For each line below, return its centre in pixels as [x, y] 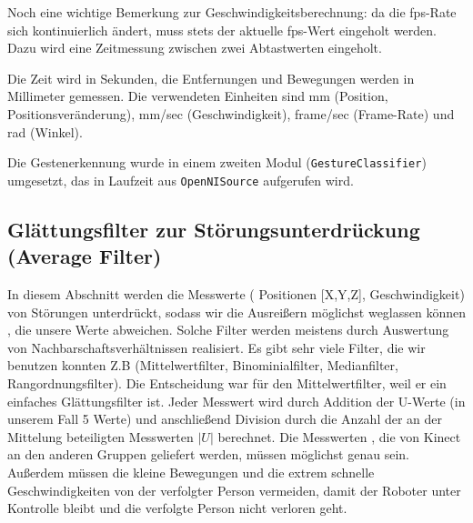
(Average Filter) [85, 256]
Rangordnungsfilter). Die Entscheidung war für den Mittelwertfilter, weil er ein [227, 383]
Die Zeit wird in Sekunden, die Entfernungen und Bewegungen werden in [211, 78]
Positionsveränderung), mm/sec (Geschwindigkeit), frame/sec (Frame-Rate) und [231, 113]
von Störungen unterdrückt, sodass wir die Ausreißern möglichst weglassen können [236, 312]
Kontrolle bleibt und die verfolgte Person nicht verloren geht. [177, 508]
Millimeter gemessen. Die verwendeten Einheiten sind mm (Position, [198, 96]
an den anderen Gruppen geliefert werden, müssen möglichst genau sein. [208, 454]
